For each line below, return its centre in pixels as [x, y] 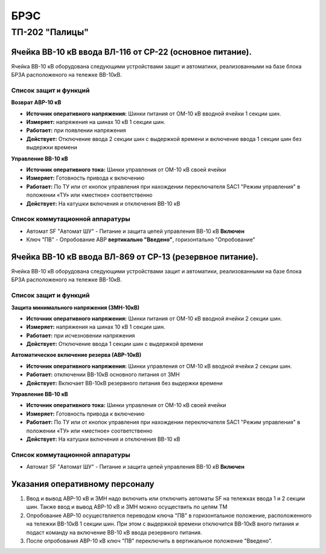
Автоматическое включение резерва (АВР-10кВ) [76, 355]
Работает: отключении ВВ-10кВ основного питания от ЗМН [103, 374]
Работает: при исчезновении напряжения [81, 335]
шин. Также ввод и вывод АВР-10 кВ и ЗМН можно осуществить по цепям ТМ [127, 507]
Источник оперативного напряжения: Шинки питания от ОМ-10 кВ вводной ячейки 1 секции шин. [154, 113]
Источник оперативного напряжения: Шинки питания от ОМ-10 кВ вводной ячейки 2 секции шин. [154, 318]
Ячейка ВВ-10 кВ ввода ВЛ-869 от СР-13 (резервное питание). [135, 257]
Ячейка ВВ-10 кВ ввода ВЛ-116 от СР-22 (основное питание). [132, 52]
